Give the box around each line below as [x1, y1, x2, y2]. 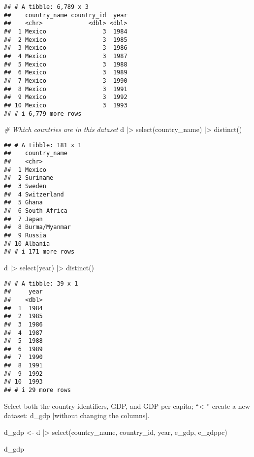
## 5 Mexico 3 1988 [4, 61, 127, 68]
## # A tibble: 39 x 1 [4, 280, 78, 287]
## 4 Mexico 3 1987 [4, 52, 127, 60]
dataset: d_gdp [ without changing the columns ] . [4, 410, 150, 421]
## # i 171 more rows [4, 248, 75, 256]
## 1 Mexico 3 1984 [4, 28, 127, 35]
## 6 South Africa [4, 207, 67, 215]
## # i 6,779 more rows [4, 110, 82, 117]
